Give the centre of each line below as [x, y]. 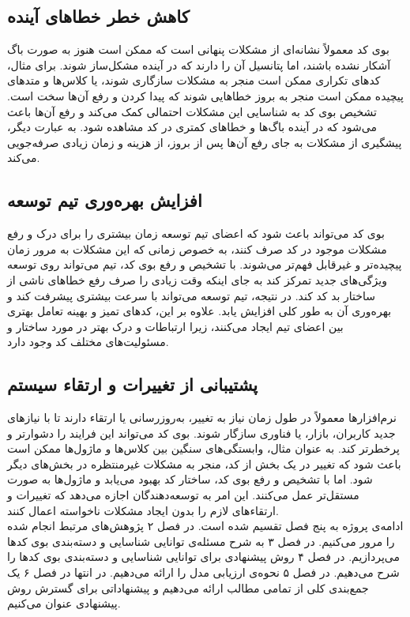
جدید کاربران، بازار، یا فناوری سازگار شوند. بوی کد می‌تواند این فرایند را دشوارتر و [201, 433]
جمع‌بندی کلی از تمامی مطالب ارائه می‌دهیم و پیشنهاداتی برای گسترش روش [188, 587]
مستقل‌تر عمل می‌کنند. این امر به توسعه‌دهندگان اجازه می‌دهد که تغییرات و [183, 495]
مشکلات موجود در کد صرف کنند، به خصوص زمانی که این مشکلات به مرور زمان [197, 248]
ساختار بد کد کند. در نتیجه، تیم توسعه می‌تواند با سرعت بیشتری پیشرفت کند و [191, 295]
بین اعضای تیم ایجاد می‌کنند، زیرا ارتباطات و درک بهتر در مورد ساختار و [175, 326]
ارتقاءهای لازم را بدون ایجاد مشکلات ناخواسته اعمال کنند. [143, 510]
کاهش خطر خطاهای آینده [98, 16]
